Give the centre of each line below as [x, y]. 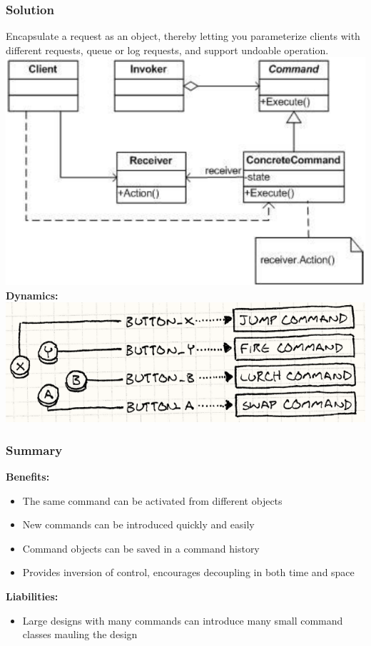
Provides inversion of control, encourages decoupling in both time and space [188, 572]
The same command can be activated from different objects [152, 500]
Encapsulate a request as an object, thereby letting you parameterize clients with [183, 36]
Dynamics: [32, 295]
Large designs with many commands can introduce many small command [183, 620]
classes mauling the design [80, 634]
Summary [34, 450]
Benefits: [28, 477]
